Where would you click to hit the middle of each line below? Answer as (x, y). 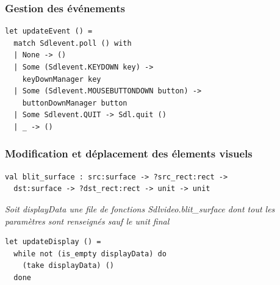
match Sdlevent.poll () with (73, 43)
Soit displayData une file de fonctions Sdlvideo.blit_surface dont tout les (140, 208)
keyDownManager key (62, 79)
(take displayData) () (68, 266)
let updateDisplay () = (53, 242)
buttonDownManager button (75, 103)
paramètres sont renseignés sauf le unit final (87, 221)
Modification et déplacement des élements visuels (129, 153)
